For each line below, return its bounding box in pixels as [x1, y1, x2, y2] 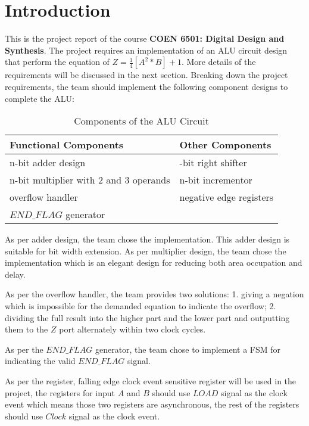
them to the [5, 323, 48, 335]
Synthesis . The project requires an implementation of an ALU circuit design [5, 43, 288, 56]
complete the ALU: [5, 92, 74, 104]
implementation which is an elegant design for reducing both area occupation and [5, 256, 302, 269]
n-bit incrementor [179, 173, 252, 187]
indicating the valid [5, 355, 76, 367]
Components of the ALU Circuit [74, 114, 209, 128]
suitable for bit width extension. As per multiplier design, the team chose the [5, 244, 286, 257]
